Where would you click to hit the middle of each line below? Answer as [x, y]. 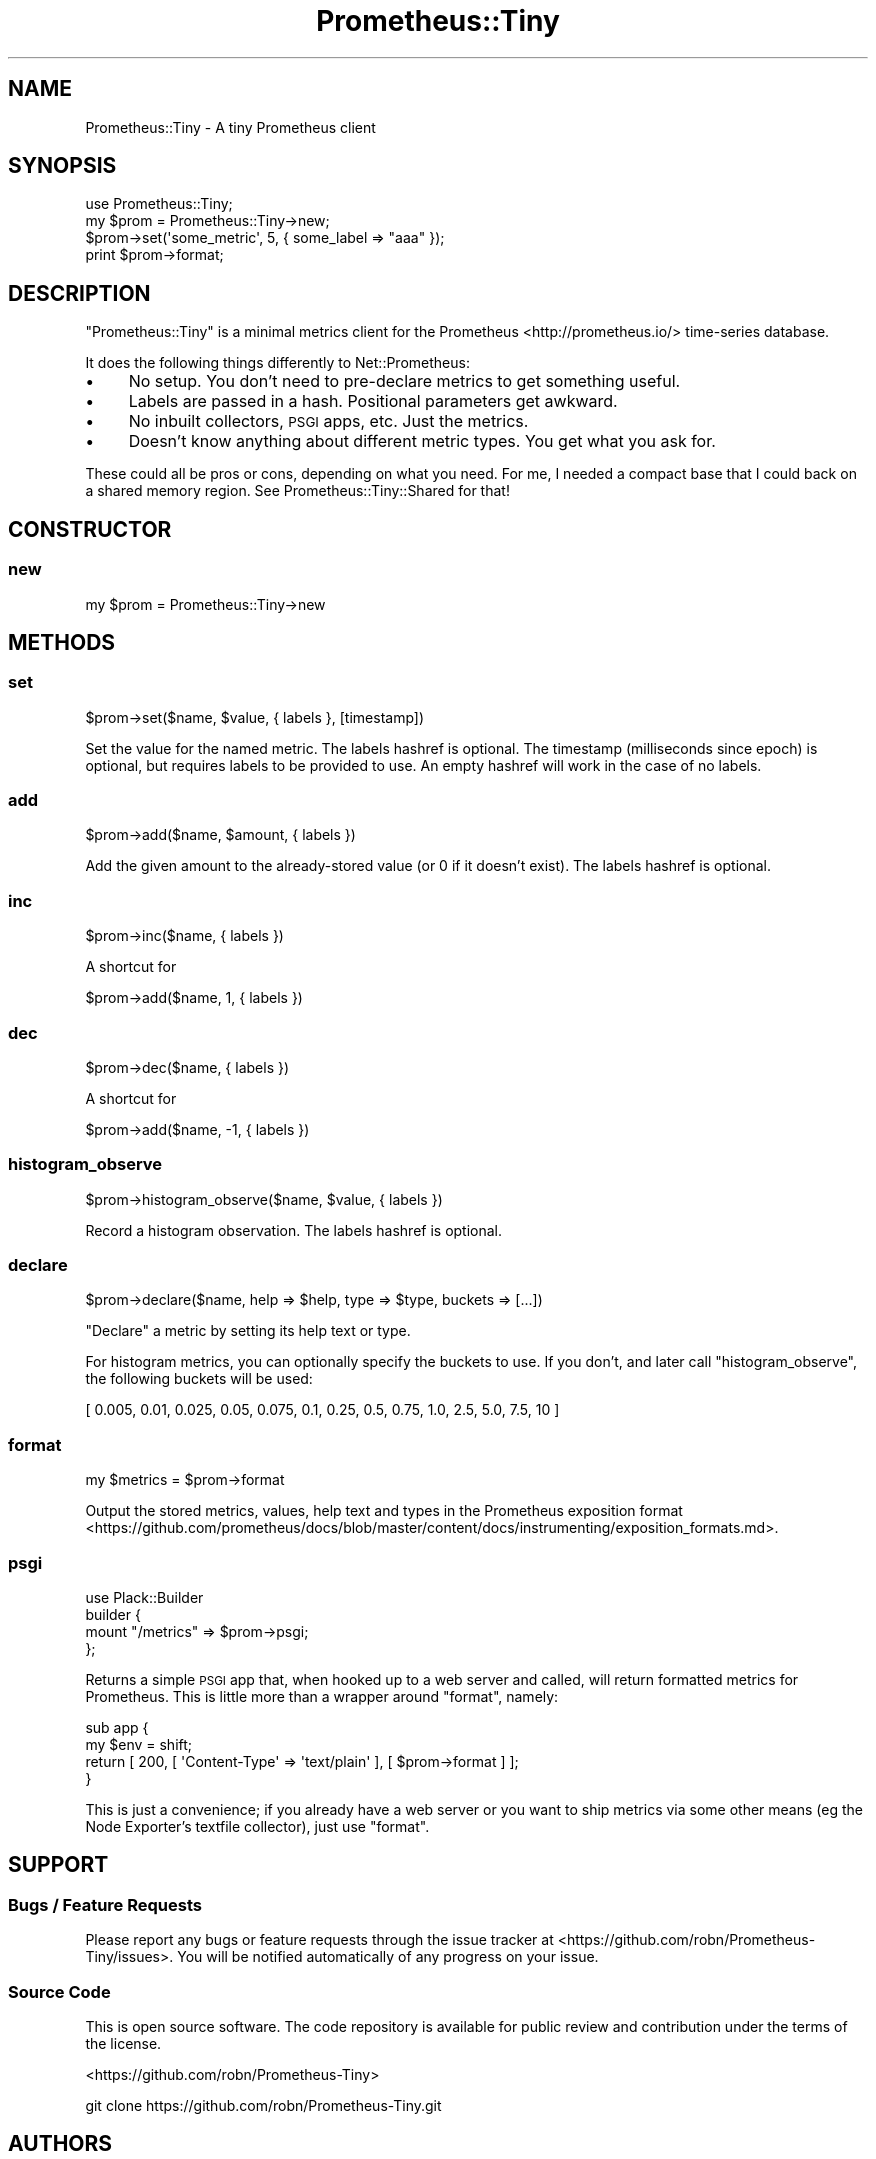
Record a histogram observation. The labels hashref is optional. [294, 1230]
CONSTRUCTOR [90, 529]
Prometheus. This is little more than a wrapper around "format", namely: [322, 1696]
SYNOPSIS [62, 166]
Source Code [59, 1991]
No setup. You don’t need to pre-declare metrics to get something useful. [404, 381]
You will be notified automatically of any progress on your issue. [388, 1957]
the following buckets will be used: [199, 1379]
